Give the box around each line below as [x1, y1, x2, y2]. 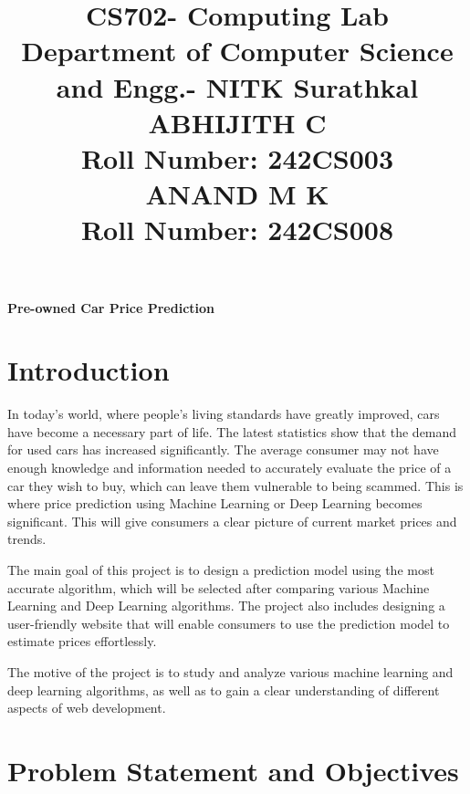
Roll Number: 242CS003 [80, 139, 394, 176]
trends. [7, 529, 47, 548]
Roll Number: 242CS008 [80, 211, 394, 248]
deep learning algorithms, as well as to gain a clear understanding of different [7, 680, 440, 699]
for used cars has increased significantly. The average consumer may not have [7, 440, 439, 459]
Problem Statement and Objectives [7, 751, 459, 789]
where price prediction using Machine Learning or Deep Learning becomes [7, 494, 423, 513]
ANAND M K [145, 175, 329, 213]
